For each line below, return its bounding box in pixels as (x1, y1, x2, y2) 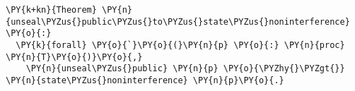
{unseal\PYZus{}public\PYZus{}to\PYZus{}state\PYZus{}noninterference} (6, 16, 350, 27)
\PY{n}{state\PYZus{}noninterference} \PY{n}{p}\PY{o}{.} (6, 75, 284, 85)
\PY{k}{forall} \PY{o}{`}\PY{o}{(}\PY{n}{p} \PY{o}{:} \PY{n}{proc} (16, 40, 345, 50)
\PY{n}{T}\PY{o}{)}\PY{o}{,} (6, 51, 143, 62)
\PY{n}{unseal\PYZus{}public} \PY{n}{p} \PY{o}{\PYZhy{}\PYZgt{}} (25, 63, 345, 74)
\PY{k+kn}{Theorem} (6, 5, 97, 15)
